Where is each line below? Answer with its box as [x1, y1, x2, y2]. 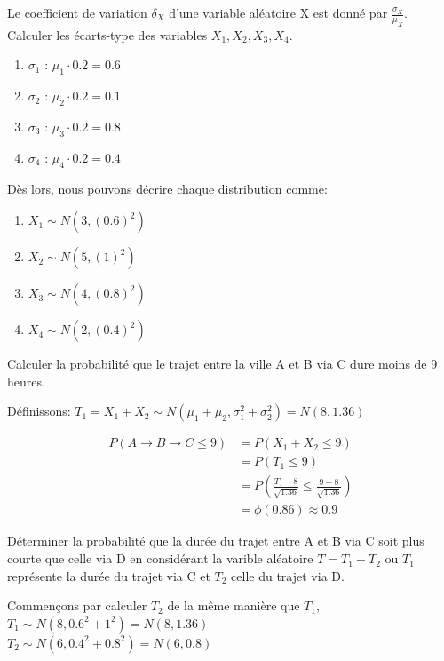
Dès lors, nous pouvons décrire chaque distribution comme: [7, 179, 328, 197]
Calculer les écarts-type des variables [7, 25, 208, 44]
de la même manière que [167, 596, 300, 615]
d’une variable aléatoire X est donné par [169, 4, 388, 21]
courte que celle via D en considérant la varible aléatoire [7, 549, 313, 568]
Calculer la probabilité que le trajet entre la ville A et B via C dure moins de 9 [7, 354, 438, 373]
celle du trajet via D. [231, 566, 345, 585]
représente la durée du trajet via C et [7, 566, 210, 585]
